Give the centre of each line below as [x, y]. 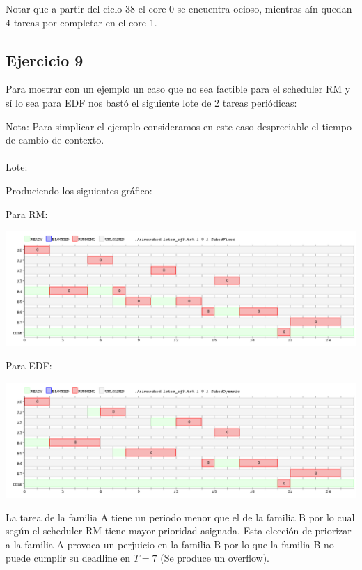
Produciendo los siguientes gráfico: [79, 190]
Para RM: [27, 214]
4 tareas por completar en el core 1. [81, 22]
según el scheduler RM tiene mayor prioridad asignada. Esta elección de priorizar [179, 531]
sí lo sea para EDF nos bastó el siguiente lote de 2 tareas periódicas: [151, 102]
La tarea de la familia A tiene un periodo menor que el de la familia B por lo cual [180, 517]
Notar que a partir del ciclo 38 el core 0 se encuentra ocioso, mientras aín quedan [179, 8]
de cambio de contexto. [55, 140]
